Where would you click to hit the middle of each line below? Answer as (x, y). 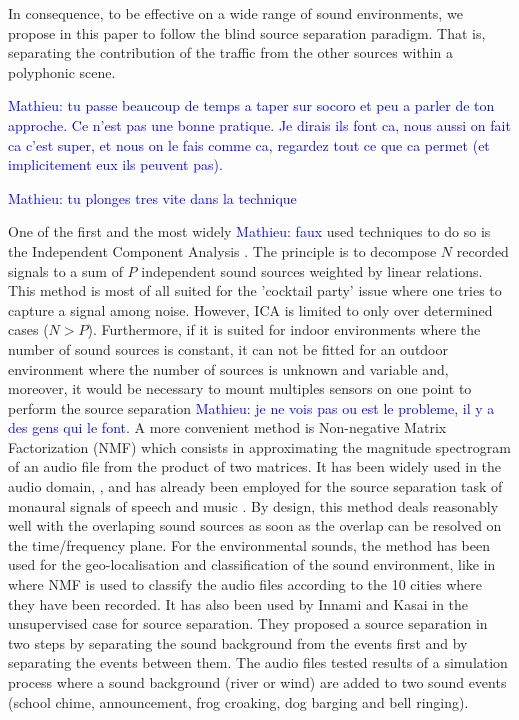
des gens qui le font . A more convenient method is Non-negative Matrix (227, 427)
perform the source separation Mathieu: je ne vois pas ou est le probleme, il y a (251, 407)
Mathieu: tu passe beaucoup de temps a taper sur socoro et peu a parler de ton (251, 105)
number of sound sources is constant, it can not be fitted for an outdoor (228, 348)
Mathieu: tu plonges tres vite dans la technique (152, 197)
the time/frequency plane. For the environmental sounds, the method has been (249, 544)
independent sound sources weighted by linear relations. (312, 270)
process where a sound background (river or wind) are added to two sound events (257, 682)
